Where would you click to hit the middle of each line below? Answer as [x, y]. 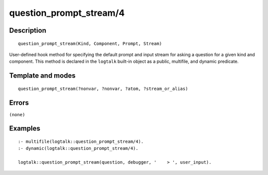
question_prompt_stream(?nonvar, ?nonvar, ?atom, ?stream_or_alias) [103, 88]
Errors [19, 103]
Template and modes [42, 76]
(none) [17, 114]
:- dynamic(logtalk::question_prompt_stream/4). [78, 149]
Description [28, 30]
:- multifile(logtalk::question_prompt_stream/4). [81, 142]
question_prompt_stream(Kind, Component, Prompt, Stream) [90, 44]
